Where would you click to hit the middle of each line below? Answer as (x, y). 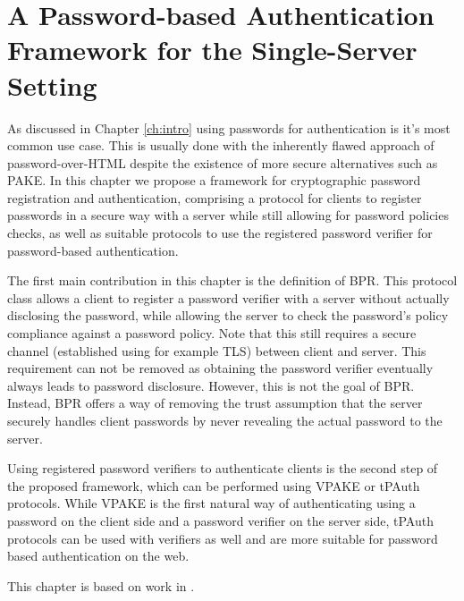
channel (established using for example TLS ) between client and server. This (217, 350)
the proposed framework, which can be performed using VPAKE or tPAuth (214, 485)
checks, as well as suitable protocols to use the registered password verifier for (220, 233)
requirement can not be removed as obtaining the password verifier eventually (220, 368)
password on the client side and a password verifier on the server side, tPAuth (220, 520)
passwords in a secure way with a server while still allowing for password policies (228, 215)
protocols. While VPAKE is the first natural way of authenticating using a (211, 503)
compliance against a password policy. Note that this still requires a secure (212, 333)
